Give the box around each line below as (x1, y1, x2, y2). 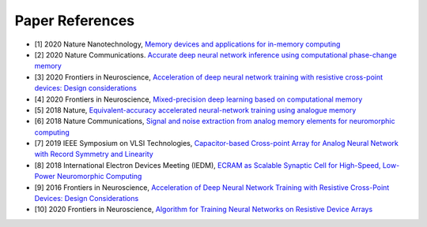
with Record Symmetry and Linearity (34, 150, 153, 159)
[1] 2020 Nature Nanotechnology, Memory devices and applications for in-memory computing (34, 39, 341, 49)
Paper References (14, 12, 135, 29)
